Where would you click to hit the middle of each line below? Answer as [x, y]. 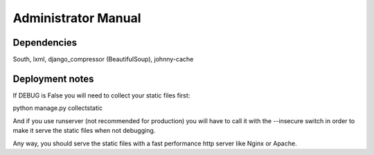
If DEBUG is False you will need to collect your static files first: [101, 95]
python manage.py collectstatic [58, 108]
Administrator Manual [77, 18]
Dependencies [45, 43]
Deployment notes [53, 79]
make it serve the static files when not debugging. [84, 131]
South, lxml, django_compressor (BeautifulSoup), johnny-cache [103, 60]
